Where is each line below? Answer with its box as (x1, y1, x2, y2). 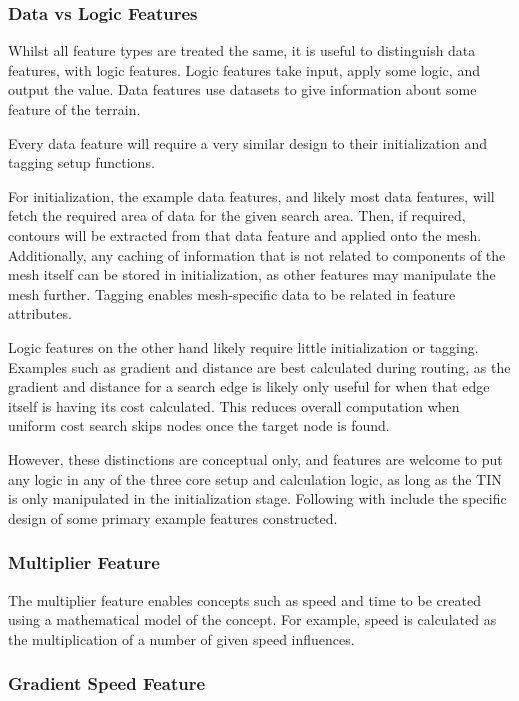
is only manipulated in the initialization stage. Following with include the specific (8, 488, 507, 509)
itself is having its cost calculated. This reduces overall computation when (8, 395, 460, 416)
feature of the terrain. (8, 99, 141, 119)
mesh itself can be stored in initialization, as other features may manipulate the (8, 264, 496, 285)
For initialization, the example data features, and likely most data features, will (8, 185, 495, 206)
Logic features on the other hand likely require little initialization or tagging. (8, 336, 479, 357)
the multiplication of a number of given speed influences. (8, 628, 355, 649)
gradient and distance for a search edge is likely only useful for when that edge (8, 376, 490, 397)
